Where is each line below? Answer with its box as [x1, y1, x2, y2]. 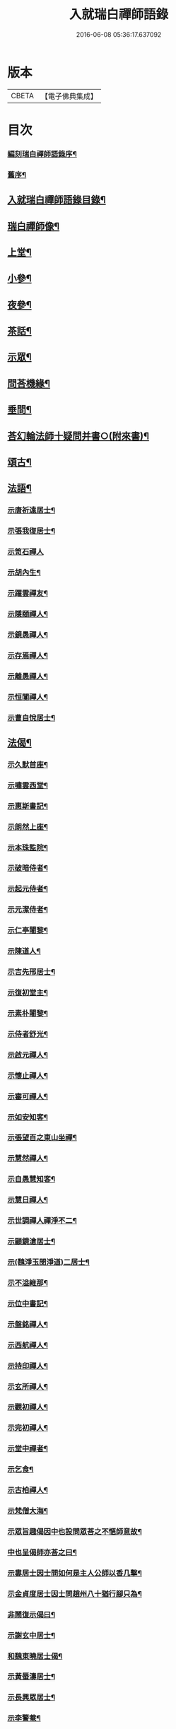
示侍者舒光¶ [7, 1029, 48, 1039]
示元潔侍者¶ [7, 905, 48, 915]
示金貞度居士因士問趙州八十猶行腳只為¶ [7, 1588, 143, 1598]
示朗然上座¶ [7, 821, 48, 831]
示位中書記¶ [7, 1299, 48, 1308]
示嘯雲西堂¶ [7, 780, 48, 790]
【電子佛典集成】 [40, 91, 98, 101]
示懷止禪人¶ [7, 1070, 48, 1080]
